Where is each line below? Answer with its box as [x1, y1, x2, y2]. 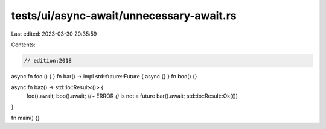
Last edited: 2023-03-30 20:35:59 [11, 30, 97, 37]
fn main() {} [11, 115, 40, 122]
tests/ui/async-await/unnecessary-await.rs [11, 9, 237, 22]
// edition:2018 [24, 57, 72, 64]
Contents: [11, 41, 36, 48]
